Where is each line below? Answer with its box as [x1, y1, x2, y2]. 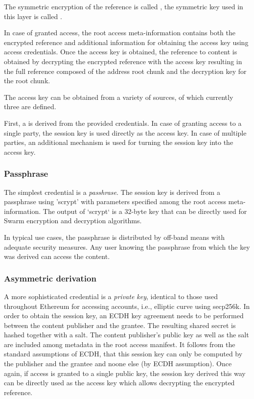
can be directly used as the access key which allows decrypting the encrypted [4, 377, 235, 388]
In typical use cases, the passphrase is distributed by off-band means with [4, 232, 225, 242]
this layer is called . [4, 11, 62, 21]
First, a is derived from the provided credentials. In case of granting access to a [4, 117, 242, 128]
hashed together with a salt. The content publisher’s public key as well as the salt [4, 329, 249, 340]
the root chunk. [4, 75, 50, 86]
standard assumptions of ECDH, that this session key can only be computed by [4, 349, 243, 359]
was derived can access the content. [4, 251, 110, 261]
